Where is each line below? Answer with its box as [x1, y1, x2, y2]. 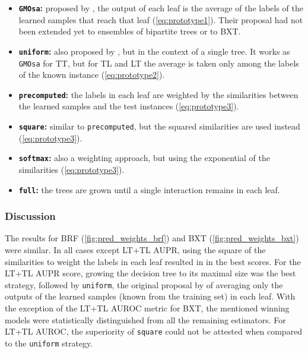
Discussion [5, 209, 56, 223]
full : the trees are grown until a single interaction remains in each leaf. [18, 183, 280, 196]
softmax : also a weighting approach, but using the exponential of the [18, 152, 270, 164]
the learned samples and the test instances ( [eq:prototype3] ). [18, 100, 239, 112]
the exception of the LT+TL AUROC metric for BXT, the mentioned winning [5, 302, 290, 314]
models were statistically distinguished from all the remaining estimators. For [5, 313, 286, 326]
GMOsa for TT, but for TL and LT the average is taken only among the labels [18, 56, 299, 69]
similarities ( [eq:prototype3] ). [18, 163, 125, 175]
